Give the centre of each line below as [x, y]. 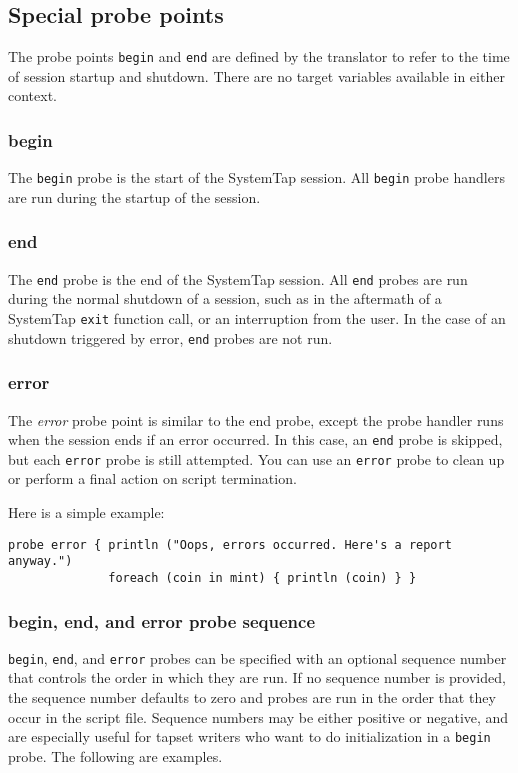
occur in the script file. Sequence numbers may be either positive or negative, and [258, 716]
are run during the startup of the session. [134, 196]
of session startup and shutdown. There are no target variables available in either [256, 75]
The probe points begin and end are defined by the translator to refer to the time [259, 56]
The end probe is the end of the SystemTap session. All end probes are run [238, 278]
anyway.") [40, 561]
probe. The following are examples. [115, 755]
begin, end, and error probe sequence [162, 620]
